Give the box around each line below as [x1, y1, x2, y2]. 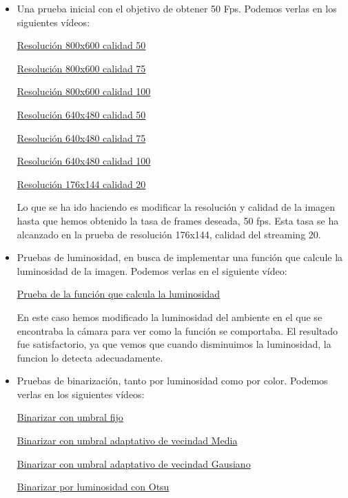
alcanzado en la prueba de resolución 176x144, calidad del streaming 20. [17, 227, 321, 241]
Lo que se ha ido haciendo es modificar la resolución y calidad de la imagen [17, 200, 336, 214]
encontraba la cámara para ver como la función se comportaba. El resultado [17, 323, 338, 338]
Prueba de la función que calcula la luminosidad [17, 287, 221, 301]
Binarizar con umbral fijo [17, 410, 123, 424]
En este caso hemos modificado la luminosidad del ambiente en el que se [17, 309, 323, 324]
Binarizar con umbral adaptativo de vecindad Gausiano [17, 456, 251, 470]
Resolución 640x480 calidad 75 [17, 130, 146, 145]
